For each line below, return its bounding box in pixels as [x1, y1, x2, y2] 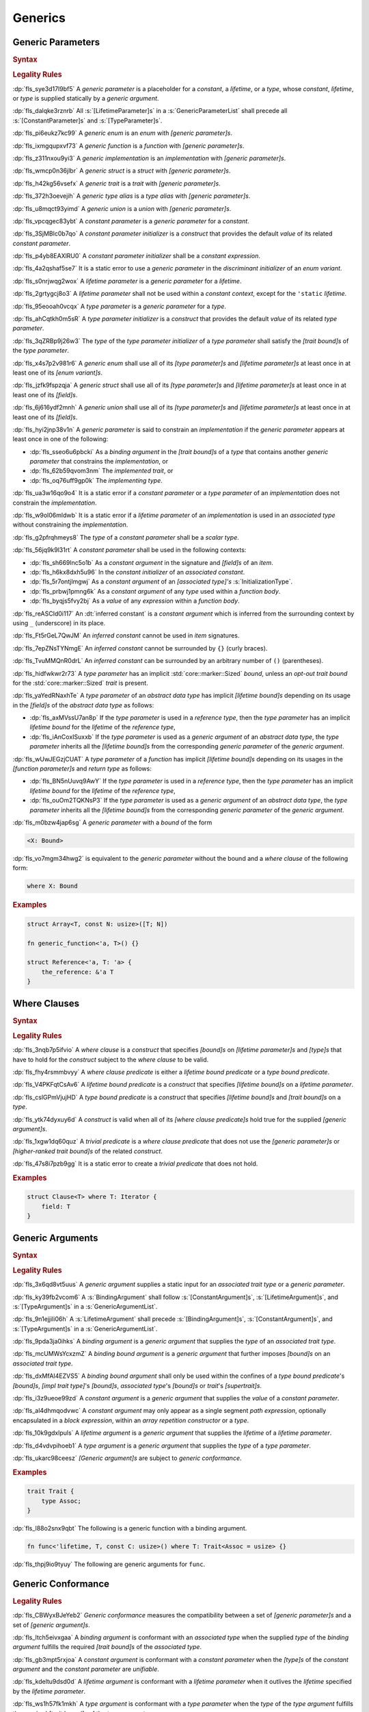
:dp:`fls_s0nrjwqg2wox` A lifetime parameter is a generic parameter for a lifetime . [12, 277, 242, 285]
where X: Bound [27, 882, 78, 890]
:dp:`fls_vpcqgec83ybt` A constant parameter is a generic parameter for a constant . [12, 216, 249, 225]
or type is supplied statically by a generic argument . [12, 94, 159, 102]
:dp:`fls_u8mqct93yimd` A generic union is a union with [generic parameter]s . [12, 204, 232, 212]
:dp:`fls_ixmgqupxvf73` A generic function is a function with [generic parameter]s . [12, 141, 245, 150]
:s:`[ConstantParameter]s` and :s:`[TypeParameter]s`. [12, 116, 163, 125]
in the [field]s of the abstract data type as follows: [12, 701, 154, 709]
